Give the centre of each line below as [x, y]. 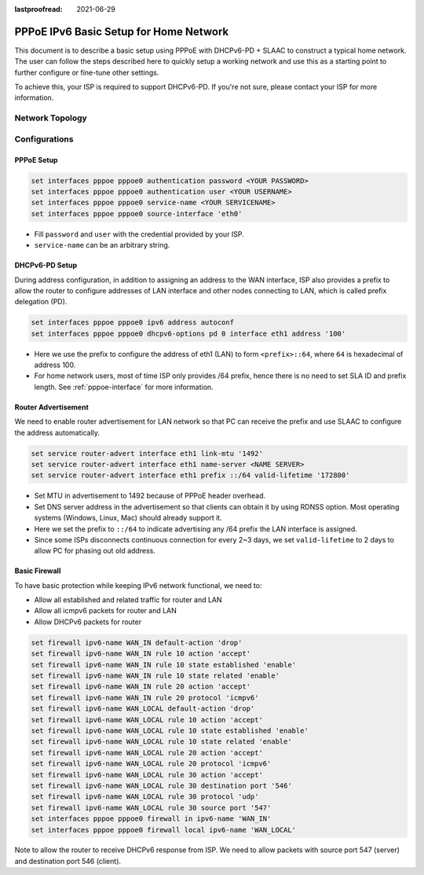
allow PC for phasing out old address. [95, 551]
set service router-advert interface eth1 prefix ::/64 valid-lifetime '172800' [190, 475]
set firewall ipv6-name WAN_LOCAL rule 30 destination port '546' [161, 785]
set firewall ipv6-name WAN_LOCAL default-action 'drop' [143, 709]
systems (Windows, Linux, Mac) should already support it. [128, 518]
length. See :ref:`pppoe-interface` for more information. [124, 387]
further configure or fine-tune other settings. [87, 72]
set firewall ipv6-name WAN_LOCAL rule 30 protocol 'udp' [145, 797]
